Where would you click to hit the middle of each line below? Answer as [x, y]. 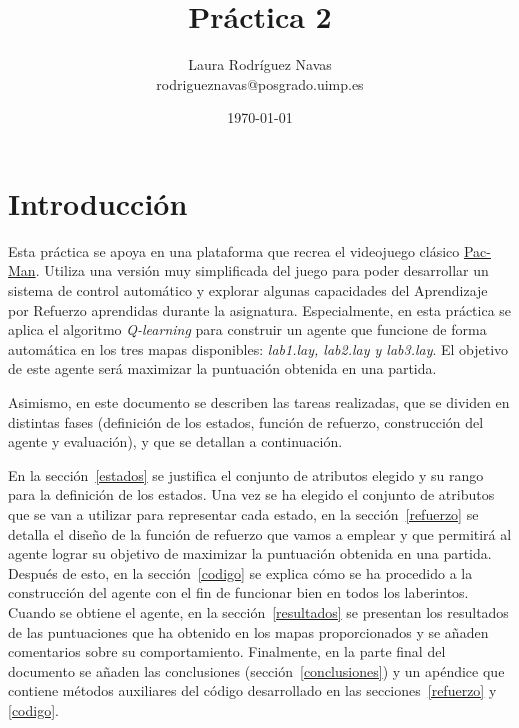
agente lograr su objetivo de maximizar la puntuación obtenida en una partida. [250, 553]
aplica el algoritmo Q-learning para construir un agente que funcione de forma [247, 329]
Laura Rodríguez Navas [260, 64]
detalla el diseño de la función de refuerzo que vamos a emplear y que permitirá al [260, 533]
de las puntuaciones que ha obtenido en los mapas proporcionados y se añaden [248, 631]
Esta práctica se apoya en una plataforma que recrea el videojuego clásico [234, 250]
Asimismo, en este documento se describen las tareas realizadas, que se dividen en [259, 402]
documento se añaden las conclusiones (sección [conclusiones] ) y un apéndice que [256, 670]
